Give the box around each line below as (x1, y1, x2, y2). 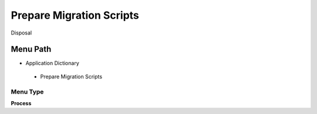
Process (11, 99, 32, 106)
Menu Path (11, 44, 52, 54)
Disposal (11, 29, 32, 36)
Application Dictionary (25, 60, 79, 67)
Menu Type (11, 88, 44, 96)
